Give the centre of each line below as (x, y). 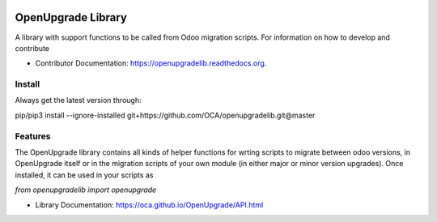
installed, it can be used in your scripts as (84, 175)
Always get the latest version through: (78, 100)
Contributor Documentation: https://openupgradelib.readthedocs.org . (151, 63)
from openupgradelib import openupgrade (86, 190)
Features (33, 136)
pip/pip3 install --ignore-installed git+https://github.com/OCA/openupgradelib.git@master (165, 115)
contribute (32, 48)
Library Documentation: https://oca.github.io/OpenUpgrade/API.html (149, 205)
